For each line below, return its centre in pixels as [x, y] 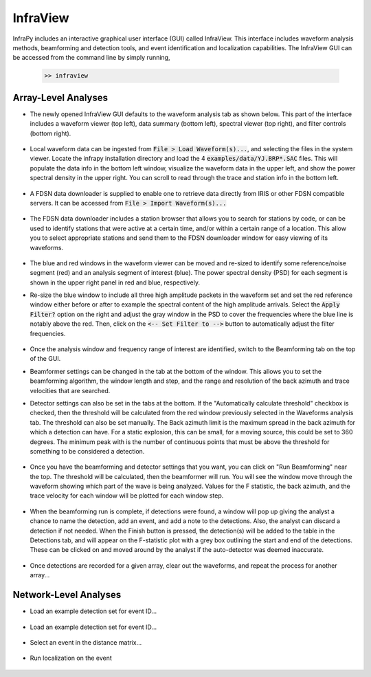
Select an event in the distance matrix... [86, 642]
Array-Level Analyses [60, 97]
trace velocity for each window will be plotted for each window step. [127, 496]
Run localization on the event [71, 658]
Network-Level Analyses [67, 595]
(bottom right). [50, 133]
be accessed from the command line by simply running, [91, 58]
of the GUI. [45, 359]
